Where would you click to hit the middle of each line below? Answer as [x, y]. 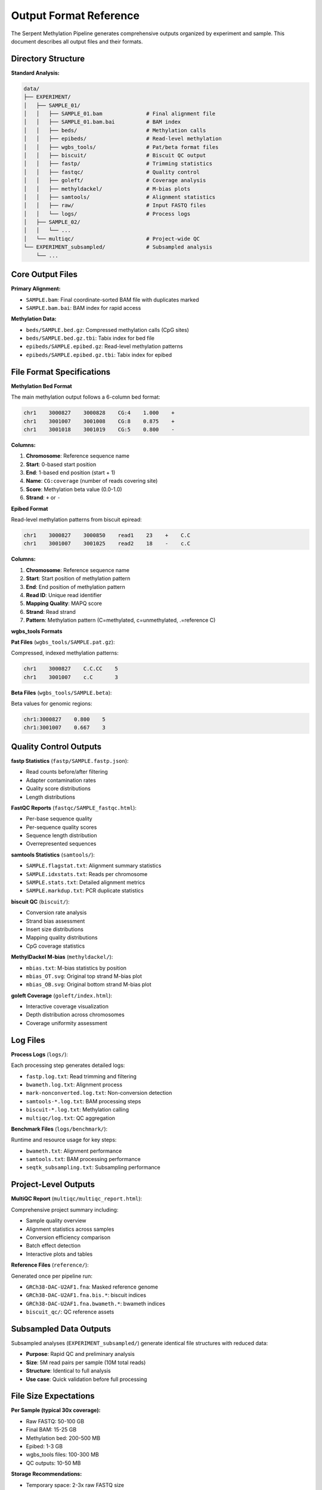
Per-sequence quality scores [61, 827]
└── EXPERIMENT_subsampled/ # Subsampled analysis [118, 247]
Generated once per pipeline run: [52, 1276]
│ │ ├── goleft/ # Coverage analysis [115, 181]
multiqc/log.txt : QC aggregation [71, 1118]
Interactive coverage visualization [67, 1007]
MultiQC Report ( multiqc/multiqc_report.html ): [77, 1199]
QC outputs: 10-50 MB [53, 1463]
